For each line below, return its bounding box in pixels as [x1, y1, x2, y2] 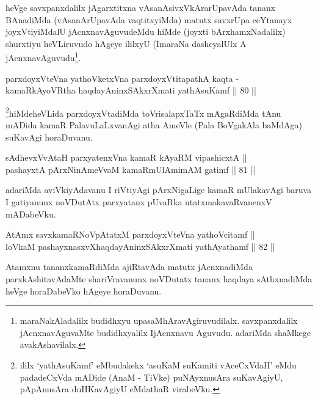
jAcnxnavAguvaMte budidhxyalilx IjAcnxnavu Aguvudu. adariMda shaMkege [20, 326, 311, 339]
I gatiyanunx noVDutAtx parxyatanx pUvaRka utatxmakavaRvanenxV [5, 196, 272, 208]
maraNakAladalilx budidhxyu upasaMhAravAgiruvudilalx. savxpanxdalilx [20, 314, 298, 327]
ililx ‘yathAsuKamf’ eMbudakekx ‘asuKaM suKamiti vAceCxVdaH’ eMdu [20, 358, 297, 371]
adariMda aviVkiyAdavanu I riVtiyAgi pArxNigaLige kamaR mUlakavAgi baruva [5, 183, 312, 196]
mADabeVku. [5, 207, 56, 220]
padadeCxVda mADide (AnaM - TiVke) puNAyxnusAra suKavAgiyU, [20, 370, 283, 383]
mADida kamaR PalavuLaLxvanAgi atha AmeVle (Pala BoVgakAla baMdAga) [5, 119, 302, 131]
